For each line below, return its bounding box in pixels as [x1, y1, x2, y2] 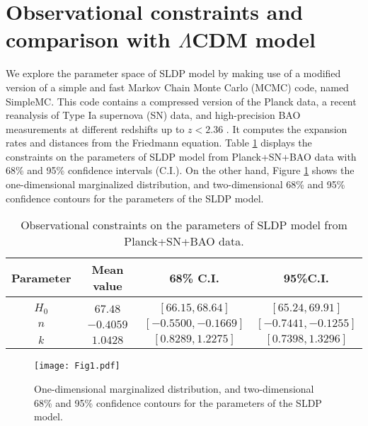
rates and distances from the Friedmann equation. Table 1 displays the [6, 135, 312, 150]
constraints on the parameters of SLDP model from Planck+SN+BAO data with [6, 149, 357, 163]
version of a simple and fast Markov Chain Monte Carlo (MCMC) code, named [6, 79, 349, 94]
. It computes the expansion [226, 121, 347, 136]
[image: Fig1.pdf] [34, 361, 120, 372]
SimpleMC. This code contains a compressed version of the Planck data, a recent [6, 93, 357, 108]
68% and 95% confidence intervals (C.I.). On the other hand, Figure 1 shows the [6, 163, 355, 178]
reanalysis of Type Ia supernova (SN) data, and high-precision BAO [6, 108, 301, 122]
